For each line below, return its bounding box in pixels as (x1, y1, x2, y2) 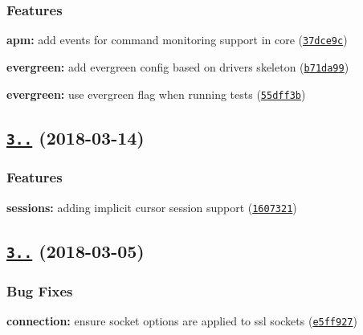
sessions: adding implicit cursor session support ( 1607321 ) (6, 198, 297, 215)
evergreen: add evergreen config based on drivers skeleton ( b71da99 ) (6, 58, 349, 75)
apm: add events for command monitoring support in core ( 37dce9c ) (6, 31, 348, 48)
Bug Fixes (6, 280, 73, 300)
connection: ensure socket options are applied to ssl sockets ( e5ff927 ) (6, 313, 357, 329)
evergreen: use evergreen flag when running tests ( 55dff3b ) (6, 85, 306, 102)
